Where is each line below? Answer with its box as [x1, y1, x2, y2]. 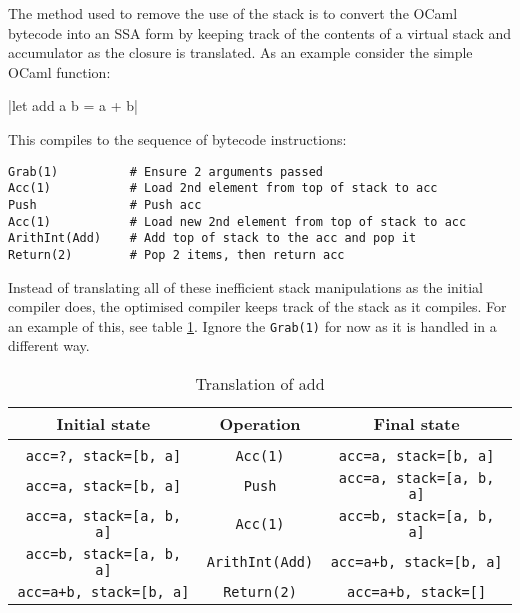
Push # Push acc [8, 197, 202, 212]
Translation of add [195, 371, 325, 395]
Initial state [56, 411, 151, 435]
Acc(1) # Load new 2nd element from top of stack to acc [8, 214, 467, 229]
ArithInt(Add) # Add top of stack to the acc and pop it [8, 231, 417, 246]
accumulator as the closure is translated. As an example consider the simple [8, 42, 473, 63]
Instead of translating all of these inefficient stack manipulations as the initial [8, 276, 483, 297]
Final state [373, 411, 460, 435]
